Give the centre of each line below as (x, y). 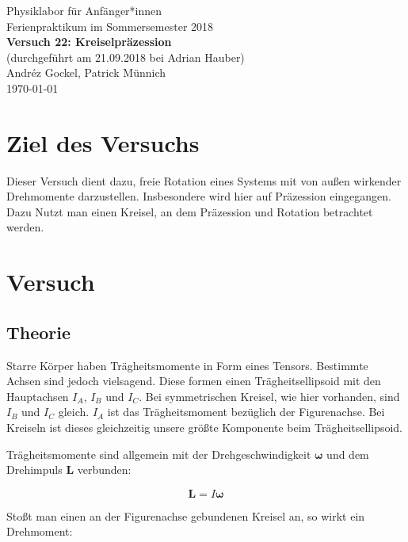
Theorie (39, 332)
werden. (25, 227)
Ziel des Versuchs (103, 142)
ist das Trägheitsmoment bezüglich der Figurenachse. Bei (246, 412)
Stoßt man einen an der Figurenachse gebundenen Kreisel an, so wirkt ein (186, 515)
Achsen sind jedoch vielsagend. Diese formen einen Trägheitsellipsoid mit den (194, 381)
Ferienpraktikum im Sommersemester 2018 (110, 26)
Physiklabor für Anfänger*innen (84, 10)
